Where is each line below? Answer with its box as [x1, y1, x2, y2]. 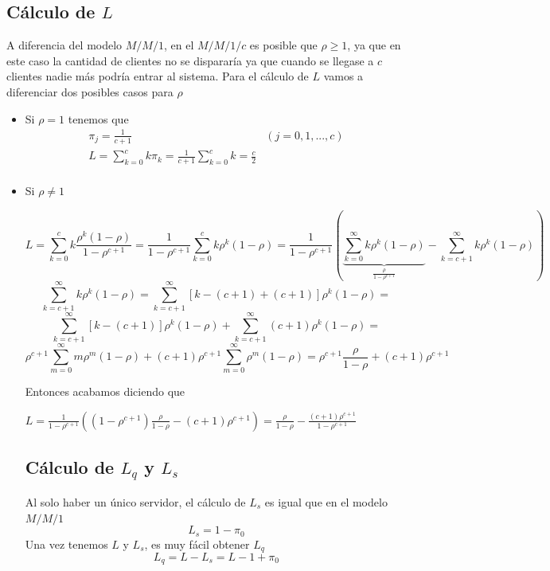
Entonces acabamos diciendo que [25, 383, 185, 400]
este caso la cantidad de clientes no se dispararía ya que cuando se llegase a [6, 52, 374, 68]
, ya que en [347, 37, 401, 53]
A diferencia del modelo [6, 37, 123, 53]
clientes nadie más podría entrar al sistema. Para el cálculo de [6, 68, 309, 84]
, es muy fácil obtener [144, 535, 250, 552]
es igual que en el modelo [264, 493, 388, 510]
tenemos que [68, 110, 129, 127]
